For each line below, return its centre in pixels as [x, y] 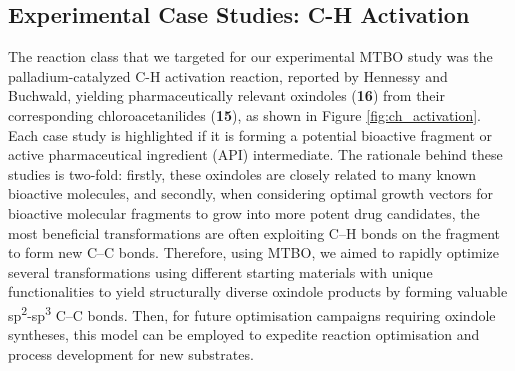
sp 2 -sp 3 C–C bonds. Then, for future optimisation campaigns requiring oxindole [252, 313]
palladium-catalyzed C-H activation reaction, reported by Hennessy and [228, 75]
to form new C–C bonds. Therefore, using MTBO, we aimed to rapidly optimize [253, 252]
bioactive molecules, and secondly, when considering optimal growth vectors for [251, 193]
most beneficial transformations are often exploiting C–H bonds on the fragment [254, 232]
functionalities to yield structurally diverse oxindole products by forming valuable [258, 291]
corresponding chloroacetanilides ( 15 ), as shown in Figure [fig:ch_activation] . [245, 114]
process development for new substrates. [131, 353]
